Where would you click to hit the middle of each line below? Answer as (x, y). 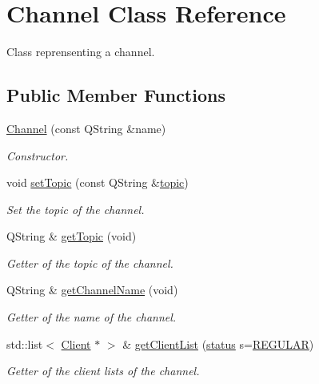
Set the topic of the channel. (76, 209)
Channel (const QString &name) (86, 128)
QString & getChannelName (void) (92, 290)
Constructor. (38, 155)
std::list (25, 344)
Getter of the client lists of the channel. (103, 371)
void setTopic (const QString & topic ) (98, 182)
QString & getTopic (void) (72, 236)
